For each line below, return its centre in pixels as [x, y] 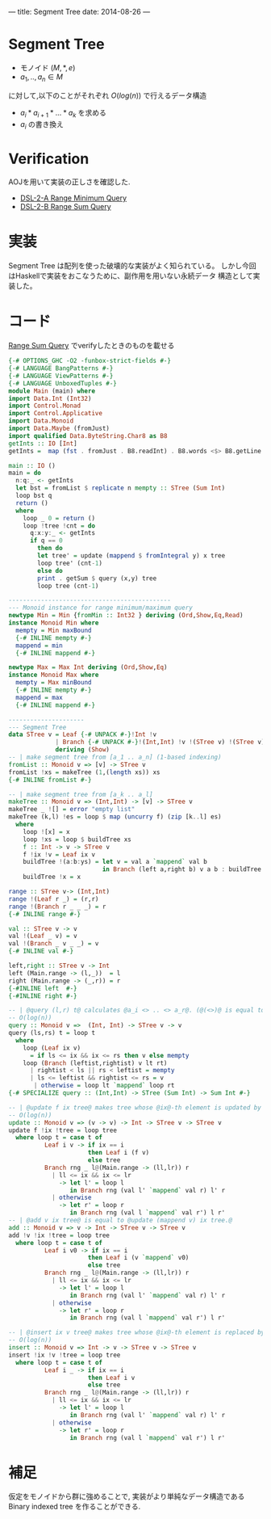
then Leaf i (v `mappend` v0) [138, 1258]
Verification [49, 159]
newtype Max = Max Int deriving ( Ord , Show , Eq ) [88, 667]
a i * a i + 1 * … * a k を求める [63, 114]
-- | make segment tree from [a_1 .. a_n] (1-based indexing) [115, 757]
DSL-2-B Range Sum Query [65, 207]
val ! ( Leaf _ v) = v [43, 936]
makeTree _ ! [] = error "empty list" [72, 810]
